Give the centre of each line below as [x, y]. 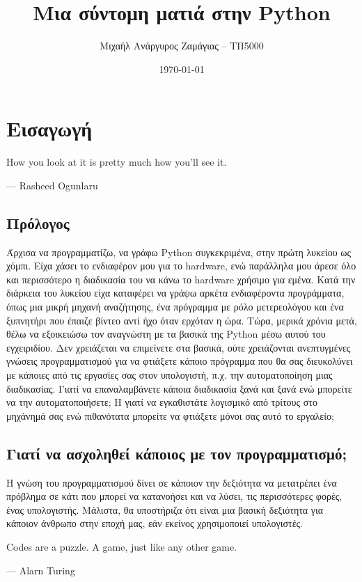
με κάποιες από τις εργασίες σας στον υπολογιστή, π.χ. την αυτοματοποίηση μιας [170, 374]
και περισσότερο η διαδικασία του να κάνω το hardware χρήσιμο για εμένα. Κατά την [181, 279]
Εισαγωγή [49, 128]
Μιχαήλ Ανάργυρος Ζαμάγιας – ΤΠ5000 [182, 46]
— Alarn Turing [41, 570]
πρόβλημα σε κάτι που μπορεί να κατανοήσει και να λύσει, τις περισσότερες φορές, [174, 496]
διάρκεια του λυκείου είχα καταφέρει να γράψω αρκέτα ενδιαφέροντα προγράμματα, [175, 293]
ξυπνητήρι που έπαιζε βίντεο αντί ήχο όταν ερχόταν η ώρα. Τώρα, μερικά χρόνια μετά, [182, 320]
